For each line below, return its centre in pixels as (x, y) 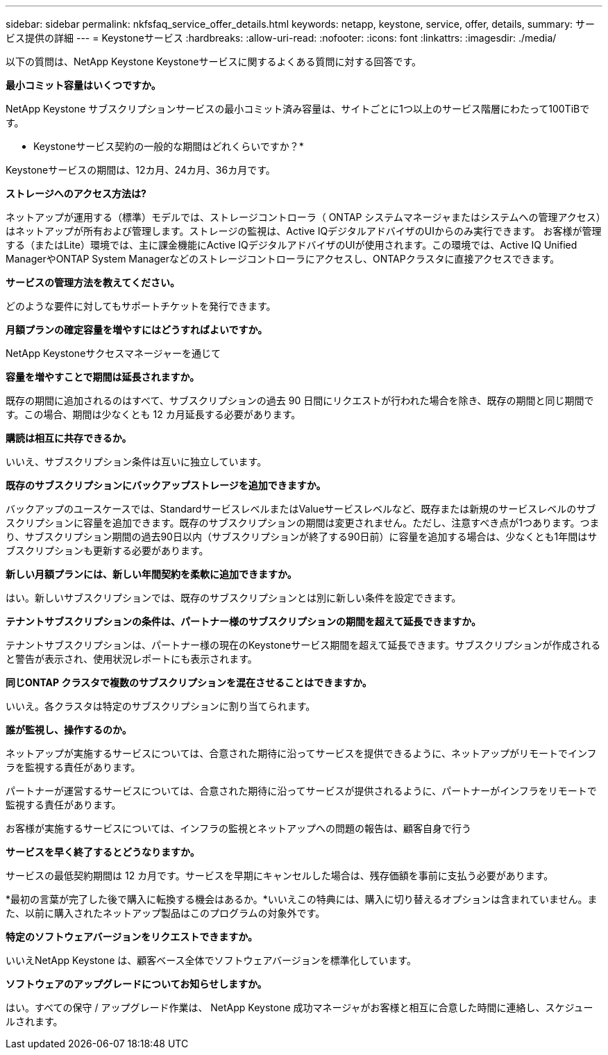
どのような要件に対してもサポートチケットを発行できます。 (141, 306)
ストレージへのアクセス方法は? (76, 193)
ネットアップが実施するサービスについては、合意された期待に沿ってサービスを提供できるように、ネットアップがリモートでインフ (301, 753)
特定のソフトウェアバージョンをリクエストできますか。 (132, 937)
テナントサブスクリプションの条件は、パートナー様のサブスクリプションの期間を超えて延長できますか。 (244, 621)
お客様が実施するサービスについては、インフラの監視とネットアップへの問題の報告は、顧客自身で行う (238, 828)
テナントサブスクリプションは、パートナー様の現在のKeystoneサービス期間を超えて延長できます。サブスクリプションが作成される (303, 645)
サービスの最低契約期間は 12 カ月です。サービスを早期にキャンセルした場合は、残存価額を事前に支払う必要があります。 (280, 875)
